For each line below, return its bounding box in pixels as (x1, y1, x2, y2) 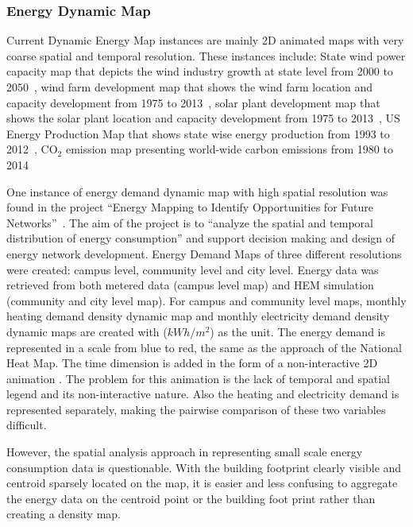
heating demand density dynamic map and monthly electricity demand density (6, 308, 390, 324)
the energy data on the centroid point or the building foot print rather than (6, 490, 376, 506)
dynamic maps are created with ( (6, 323, 168, 339)
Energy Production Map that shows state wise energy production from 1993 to (6, 125, 390, 141)
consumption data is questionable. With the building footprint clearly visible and (6, 459, 402, 475)
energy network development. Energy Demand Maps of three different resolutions (6, 245, 402, 262)
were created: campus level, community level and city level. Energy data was (6, 261, 379, 277)
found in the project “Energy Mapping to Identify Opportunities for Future (6, 199, 373, 215)
